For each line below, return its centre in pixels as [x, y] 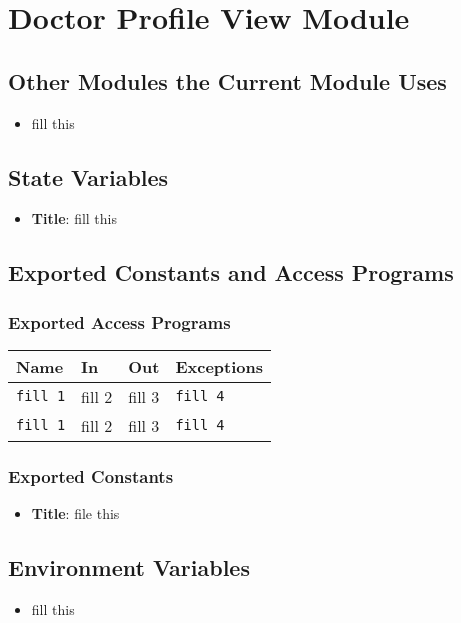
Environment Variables [129, 567]
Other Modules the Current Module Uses [227, 80]
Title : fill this [74, 218]
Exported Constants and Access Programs [231, 272]
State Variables [88, 176]
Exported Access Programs [119, 321]
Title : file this [75, 513]
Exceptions [219, 366]
